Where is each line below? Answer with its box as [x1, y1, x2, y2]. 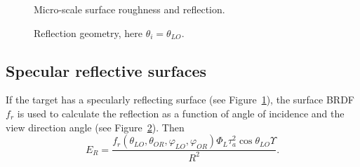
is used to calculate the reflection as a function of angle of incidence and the [17, 106, 345, 120]
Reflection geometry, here [34, 25, 143, 40]
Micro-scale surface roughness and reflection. [34, 2, 225, 16]
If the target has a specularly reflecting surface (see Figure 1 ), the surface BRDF [6, 92, 354, 107]
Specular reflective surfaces [6, 59, 207, 81]
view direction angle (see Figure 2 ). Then [6, 119, 185, 134]
